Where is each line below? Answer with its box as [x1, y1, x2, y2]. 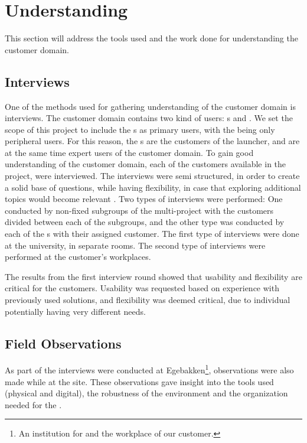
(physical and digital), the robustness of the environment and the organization [5, 387, 288, 399]
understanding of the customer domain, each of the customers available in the [5, 158, 286, 170]
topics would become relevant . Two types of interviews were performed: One [5, 193, 283, 205]
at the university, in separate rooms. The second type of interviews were [5, 239, 266, 251]
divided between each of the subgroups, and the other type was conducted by [5, 216, 285, 228]
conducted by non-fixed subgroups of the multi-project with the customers [5, 204, 274, 216]
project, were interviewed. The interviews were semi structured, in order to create [5, 170, 300, 182]
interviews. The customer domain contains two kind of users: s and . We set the [5, 112, 293, 124]
